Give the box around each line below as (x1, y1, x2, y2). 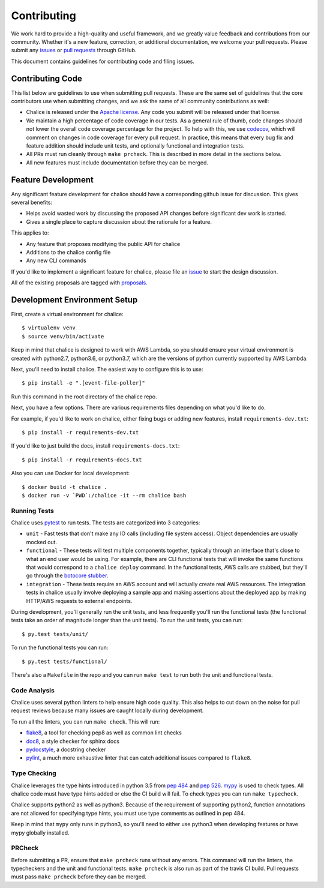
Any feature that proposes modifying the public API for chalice (26, 240, 181, 247)
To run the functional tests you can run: (11, 644, 109, 651)
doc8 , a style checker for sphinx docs (26, 737, 120, 745)
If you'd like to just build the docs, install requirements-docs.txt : (11, 442, 180, 449)
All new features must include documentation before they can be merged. (26, 159, 209, 166)
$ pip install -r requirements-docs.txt (22, 456, 142, 463)
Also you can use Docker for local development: (11, 470, 130, 477)
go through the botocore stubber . (26, 572, 109, 579)
